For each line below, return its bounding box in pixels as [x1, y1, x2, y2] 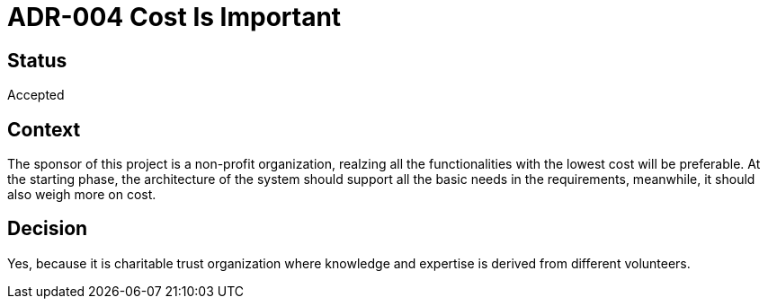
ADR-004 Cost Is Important [7, 2, 342, 32]
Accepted [7, 87, 65, 103]
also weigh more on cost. [7, 187, 156, 203]
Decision [7, 217, 88, 240]
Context [7, 118, 81, 141]
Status [7, 48, 67, 72]
